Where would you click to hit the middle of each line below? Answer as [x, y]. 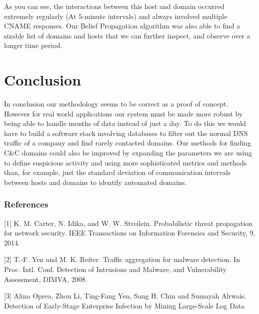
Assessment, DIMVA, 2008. [46, 279]
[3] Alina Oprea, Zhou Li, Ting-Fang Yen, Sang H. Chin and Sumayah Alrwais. [125, 296]
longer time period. [33, 45]
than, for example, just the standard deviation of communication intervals [117, 172]
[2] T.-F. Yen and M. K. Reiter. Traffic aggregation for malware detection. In [122, 259]
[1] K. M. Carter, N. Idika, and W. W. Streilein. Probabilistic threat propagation [128, 223]
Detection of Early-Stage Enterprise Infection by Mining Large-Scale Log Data [124, 305]
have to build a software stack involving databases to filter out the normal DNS [126, 133]
